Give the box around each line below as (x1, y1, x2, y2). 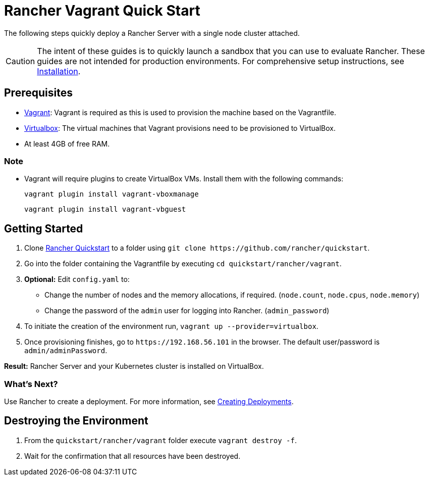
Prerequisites (4, 86, 73, 100)
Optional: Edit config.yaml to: (24, 275, 130, 284)
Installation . (37, 66, 81, 76)
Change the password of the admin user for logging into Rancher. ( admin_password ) (44, 306, 330, 315)
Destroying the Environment (4, 414, 148, 427)
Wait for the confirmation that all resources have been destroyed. (24, 451, 241, 460)
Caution (6, 56, 35, 66)
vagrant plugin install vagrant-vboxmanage (24, 190, 199, 199)
